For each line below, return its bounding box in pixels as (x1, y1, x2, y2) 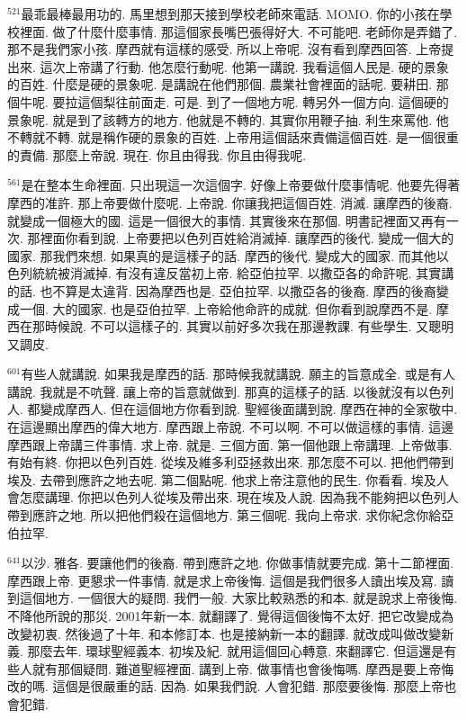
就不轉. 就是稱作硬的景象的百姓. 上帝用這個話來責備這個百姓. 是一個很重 (31, 128, 459, 147)
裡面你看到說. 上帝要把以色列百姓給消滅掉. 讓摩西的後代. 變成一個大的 (40, 229, 454, 247)
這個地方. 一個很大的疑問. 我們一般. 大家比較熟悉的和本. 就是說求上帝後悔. (19, 589, 458, 607)
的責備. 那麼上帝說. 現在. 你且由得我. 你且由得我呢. (7, 145, 307, 164)
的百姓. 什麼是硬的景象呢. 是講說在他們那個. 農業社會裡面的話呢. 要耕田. (7, 75, 433, 94)
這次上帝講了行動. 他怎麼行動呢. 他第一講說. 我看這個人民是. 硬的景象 (40, 57, 449, 76)
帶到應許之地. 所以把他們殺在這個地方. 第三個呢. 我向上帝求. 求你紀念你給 (7, 506, 442, 525)
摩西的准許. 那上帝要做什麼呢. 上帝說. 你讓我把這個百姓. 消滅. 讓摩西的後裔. (7, 193, 453, 211)
